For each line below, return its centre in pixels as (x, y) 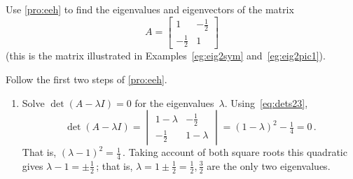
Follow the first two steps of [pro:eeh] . (86, 79)
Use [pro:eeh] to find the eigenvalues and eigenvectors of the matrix (150, 9)
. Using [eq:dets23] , (266, 102)
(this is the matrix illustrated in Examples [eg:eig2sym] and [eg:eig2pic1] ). (166, 56)
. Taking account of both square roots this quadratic (235, 152)
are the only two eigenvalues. (269, 165)
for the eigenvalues (174, 102)
